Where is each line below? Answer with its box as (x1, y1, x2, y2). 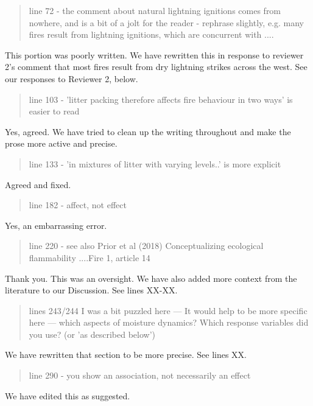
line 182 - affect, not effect (29, 198, 127, 211)
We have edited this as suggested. (5, 389, 130, 402)
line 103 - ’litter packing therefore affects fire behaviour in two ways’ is (29, 93, 293, 105)
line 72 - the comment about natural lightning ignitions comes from (29, 4, 281, 16)
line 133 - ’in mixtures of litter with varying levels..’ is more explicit (29, 157, 281, 170)
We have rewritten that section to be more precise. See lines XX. (5, 348, 247, 361)
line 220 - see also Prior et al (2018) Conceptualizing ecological (29, 239, 264, 252)
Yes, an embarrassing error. (5, 219, 107, 231)
